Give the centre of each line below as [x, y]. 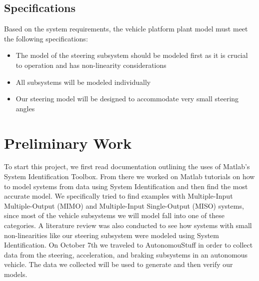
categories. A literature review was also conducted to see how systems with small [128, 225]
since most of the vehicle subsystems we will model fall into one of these [114, 215]
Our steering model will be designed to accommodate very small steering [127, 99]
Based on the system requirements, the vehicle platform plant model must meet [126, 29]
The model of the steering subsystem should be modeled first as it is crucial [132, 55]
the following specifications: [46, 38]
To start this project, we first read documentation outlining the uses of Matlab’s [127, 166]
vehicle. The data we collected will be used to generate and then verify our [118, 264]
